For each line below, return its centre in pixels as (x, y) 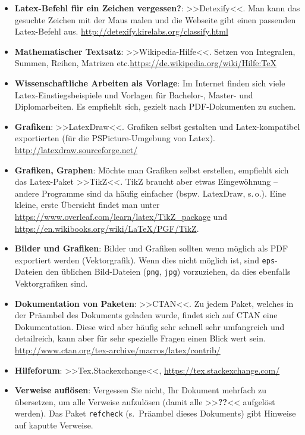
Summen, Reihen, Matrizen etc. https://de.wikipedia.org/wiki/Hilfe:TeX (146, 63)
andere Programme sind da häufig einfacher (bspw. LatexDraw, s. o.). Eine (150, 193)
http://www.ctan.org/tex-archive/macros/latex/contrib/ (117, 349)
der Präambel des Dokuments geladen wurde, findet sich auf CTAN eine (146, 315)
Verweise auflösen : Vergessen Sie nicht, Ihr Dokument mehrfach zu (141, 390)
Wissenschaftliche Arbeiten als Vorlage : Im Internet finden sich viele (150, 83)
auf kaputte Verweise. (54, 425)
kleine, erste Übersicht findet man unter (87, 205)
